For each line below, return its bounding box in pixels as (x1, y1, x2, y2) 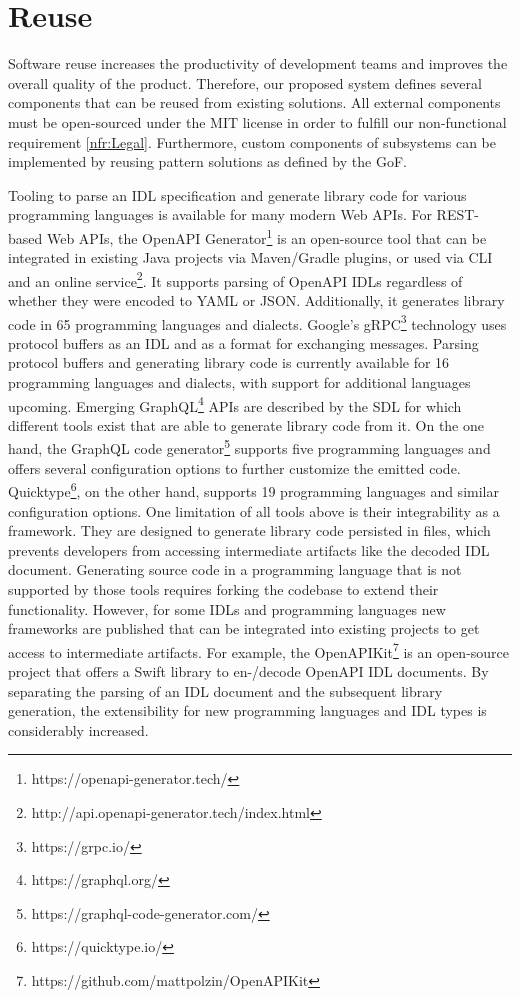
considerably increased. (8, 719, 149, 740)
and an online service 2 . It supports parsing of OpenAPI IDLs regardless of (8, 267, 463, 291)
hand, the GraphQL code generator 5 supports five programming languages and (8, 435, 491, 459)
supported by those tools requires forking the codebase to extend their (8, 578, 439, 599)
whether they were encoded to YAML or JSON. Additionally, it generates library (8, 289, 505, 310)
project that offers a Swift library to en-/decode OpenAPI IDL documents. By (8, 660, 489, 681)
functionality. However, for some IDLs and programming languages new (8, 598, 446, 619)
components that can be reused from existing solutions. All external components (8, 92, 501, 113)
